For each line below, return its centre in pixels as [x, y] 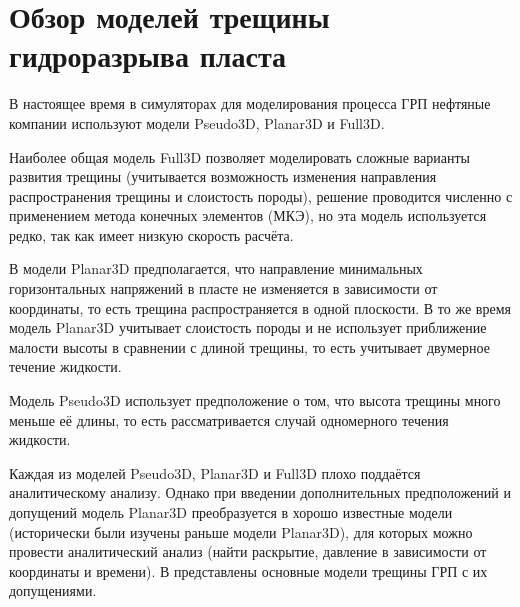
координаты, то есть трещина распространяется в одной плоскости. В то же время [260, 307]
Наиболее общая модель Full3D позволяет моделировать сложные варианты [239, 156]
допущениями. [53, 590]
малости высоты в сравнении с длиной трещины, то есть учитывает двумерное [249, 346]
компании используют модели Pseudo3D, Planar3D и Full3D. [197, 122]
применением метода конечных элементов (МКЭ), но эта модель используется [248, 215]
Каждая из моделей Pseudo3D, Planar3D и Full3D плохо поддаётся [215, 472]
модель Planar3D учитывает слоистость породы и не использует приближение [248, 327]
